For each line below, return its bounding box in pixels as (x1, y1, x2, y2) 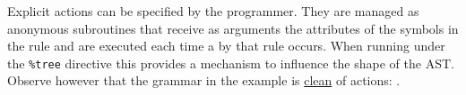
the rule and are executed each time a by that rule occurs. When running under (7, 36, 445, 55)
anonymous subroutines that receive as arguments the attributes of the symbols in (7, 19, 459, 37)
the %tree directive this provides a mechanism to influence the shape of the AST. (7, 53, 454, 72)
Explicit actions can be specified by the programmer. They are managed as (7, 2, 419, 20)
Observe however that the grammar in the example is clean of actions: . (7, 71, 401, 90)
